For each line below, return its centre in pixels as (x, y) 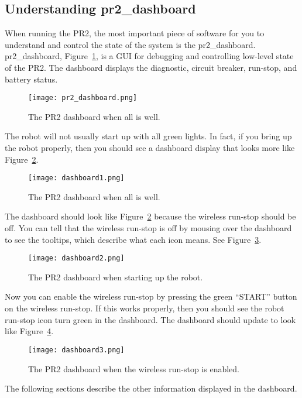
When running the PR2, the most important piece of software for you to (135, 33)
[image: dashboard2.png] (76, 258)
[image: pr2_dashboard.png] (83, 98)
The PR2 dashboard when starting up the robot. (116, 277)
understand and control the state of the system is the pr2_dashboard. (130, 44)
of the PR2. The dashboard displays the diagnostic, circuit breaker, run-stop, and (151, 67)
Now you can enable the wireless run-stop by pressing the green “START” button (151, 296)
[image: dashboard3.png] (76, 350)
